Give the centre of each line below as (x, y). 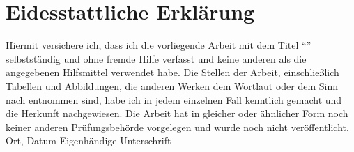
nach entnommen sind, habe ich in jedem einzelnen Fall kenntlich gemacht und (174, 99)
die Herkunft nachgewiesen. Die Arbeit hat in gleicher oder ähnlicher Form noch (177, 113)
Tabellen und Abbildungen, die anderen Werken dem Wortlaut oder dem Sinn (172, 85)
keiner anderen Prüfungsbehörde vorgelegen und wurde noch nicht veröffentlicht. (177, 127)
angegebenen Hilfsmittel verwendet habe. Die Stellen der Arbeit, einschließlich (172, 72)
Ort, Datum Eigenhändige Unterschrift (88, 140)
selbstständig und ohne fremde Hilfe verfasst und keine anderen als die (156, 58)
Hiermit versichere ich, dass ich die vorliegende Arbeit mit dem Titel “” (159, 45)
